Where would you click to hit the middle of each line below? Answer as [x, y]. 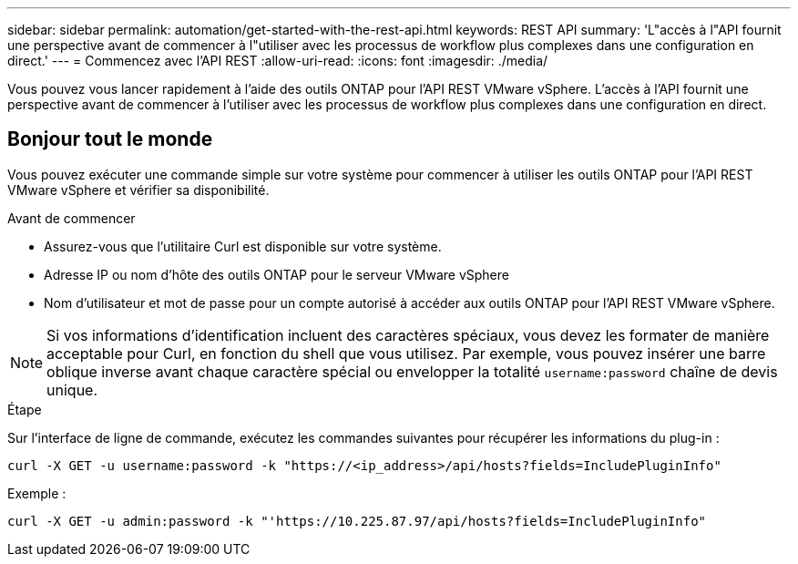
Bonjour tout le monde [110, 139]
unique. [72, 390]
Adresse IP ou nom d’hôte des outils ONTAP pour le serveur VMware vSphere [276, 274]
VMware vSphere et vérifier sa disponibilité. [138, 190]
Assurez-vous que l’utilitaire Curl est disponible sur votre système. [243, 246]
